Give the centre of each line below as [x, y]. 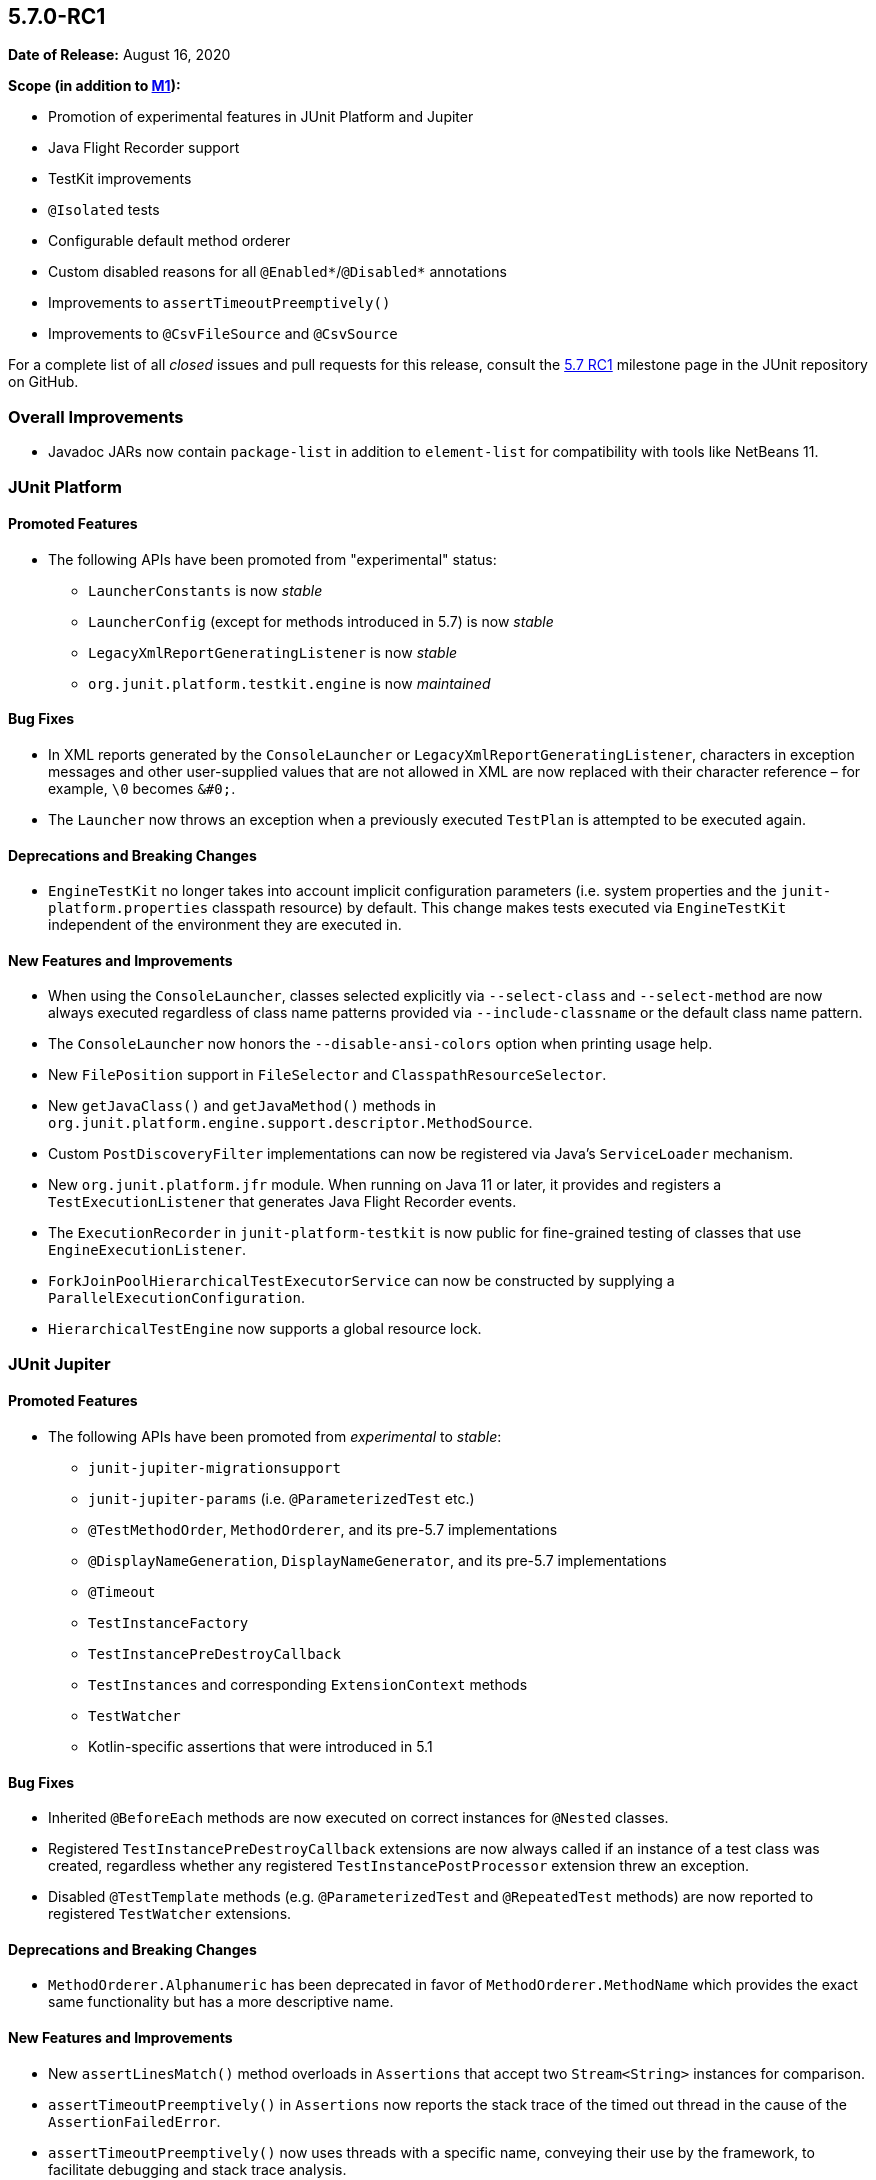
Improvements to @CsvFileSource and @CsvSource [223, 334]
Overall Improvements [96, 416]
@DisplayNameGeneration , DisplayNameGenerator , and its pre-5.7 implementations [377, 1561]
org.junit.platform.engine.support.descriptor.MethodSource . [290, 1123]
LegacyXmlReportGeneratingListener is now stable [273, 652]
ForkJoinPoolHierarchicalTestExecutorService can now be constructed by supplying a [361, 1281]
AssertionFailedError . [134, 2121]
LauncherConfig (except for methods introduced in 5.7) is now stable [321, 621]
